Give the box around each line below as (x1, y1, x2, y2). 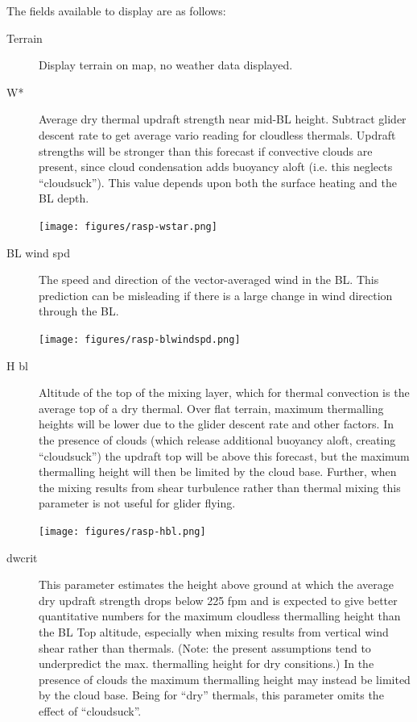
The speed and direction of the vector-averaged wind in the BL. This (39, 271, 379, 288)
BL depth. (39, 190, 89, 207)
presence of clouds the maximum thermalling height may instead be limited (39, 670, 411, 687)
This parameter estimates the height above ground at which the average (39, 576, 394, 593)
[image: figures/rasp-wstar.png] (39, 220, 217, 232)
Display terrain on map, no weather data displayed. (39, 56, 293, 73)
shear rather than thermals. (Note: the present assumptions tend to (39, 639, 371, 656)
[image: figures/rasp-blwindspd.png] (39, 333, 241, 345)
